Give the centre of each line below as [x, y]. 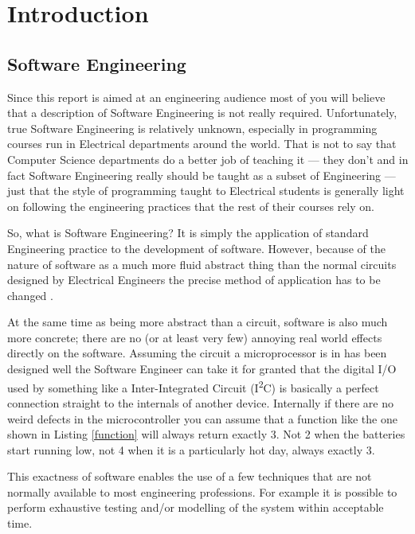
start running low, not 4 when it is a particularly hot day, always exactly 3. [191, 449]
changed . [30, 295]
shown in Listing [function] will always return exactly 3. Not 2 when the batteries [206, 434]
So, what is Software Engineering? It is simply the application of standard [188, 233]
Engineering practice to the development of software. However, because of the [196, 248]
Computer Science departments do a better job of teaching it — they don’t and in [208, 159]
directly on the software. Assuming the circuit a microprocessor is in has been [197, 353]
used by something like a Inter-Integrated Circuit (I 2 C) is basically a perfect [193, 386]
